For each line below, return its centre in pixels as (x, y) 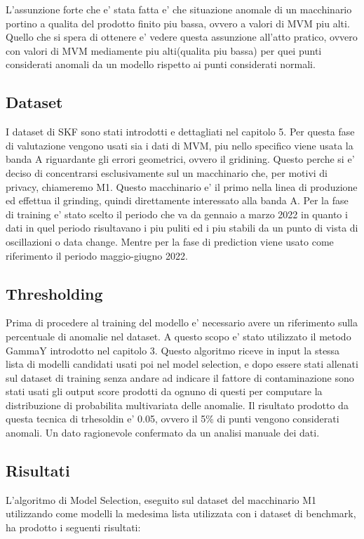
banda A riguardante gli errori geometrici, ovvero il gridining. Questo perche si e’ (180, 159)
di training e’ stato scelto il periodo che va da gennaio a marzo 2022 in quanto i (177, 214)
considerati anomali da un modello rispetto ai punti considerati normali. (161, 64)
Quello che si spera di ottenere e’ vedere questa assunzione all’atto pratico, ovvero (182, 37)
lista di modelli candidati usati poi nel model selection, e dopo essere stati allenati (182, 364)
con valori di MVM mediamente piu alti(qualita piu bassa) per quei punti (164, 50)
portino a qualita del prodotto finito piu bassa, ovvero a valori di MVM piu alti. (178, 23)
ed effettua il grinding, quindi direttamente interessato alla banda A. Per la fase (177, 200)
